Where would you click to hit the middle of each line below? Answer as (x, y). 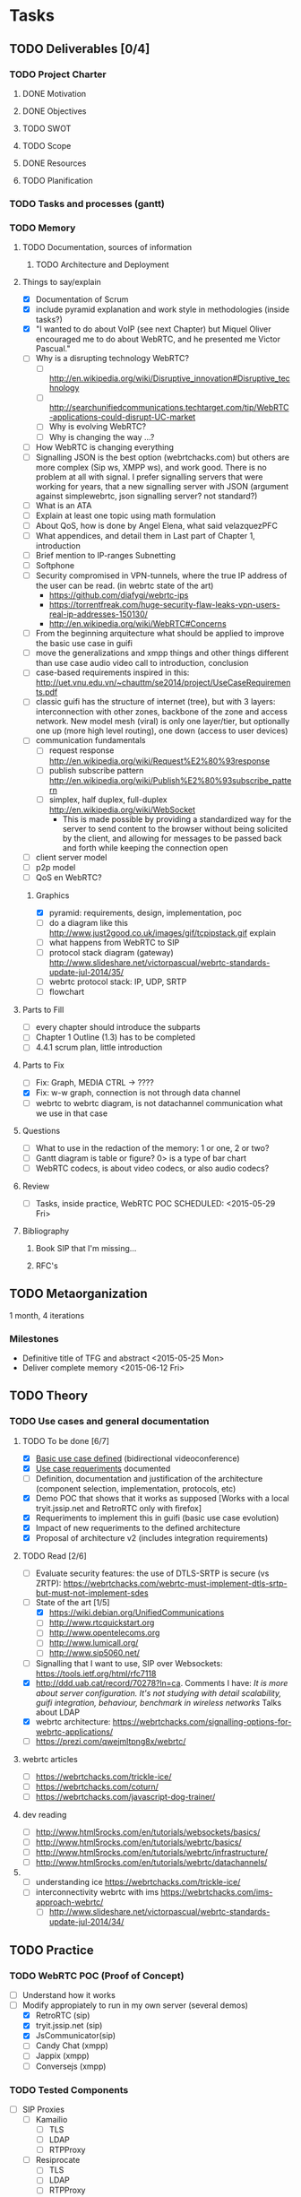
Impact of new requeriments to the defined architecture (138, 1527)
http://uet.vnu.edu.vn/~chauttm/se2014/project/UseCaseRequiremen (163, 683)
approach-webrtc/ (69, 1902)
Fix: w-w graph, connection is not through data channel (138, 1093)
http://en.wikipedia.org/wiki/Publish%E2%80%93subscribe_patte (170, 780)
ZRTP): (48, 1584)
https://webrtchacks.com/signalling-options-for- (202, 1721)
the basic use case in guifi (84, 644)
